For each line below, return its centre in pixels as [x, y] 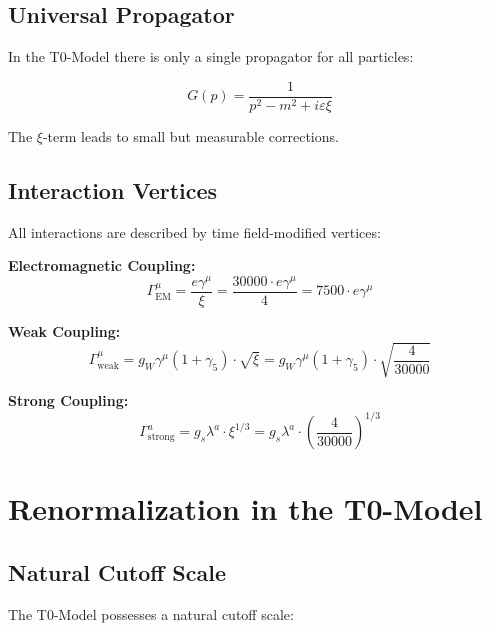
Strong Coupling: [68, 400]
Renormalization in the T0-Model [245, 508]
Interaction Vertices [113, 189]
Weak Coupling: [64, 330]
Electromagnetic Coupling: [102, 265]
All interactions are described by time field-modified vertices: [194, 231]
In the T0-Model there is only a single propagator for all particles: [211, 56]
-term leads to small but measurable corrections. [190, 135]
